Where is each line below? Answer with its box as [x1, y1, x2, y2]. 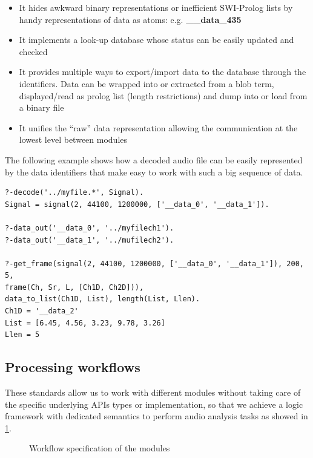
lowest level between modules [19, 133, 128, 146]
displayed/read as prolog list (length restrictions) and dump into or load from [19, 89, 308, 102]
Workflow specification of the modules [29, 442, 170, 454]
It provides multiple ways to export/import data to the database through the [19, 65, 306, 78]
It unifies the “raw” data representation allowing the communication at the [19, 121, 298, 134]
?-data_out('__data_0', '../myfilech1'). [5, 223, 174, 232]
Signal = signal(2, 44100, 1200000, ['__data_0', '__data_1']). [5, 200, 269, 209]
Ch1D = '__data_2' [5, 307, 79, 316]
